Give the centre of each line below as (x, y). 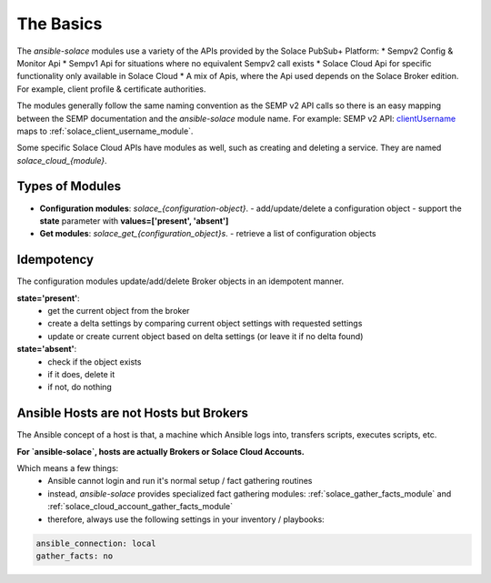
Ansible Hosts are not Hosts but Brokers (133, 413)
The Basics (60, 24)
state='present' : (49, 298)
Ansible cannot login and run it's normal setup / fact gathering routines (180, 481)
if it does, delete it (81, 374)
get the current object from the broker (119, 311)
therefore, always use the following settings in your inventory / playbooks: (186, 519)
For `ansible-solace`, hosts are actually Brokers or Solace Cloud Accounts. (160, 451)
